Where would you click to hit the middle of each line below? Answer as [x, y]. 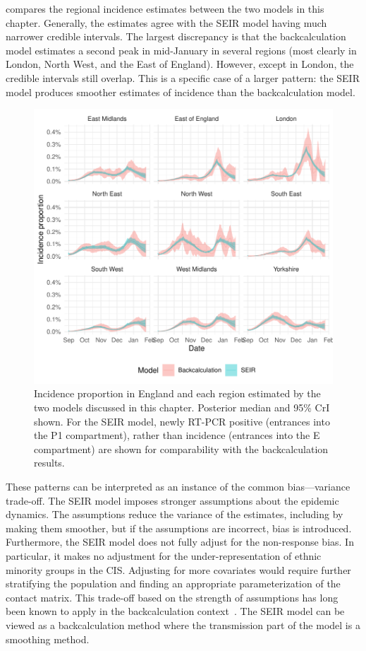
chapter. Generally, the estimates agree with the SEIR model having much [166, 22]
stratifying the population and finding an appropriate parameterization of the [173, 583]
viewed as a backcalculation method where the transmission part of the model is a [183, 624]
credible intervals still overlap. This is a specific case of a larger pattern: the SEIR [183, 77]
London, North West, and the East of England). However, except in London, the [180, 64]
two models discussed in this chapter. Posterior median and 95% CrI [182, 407]
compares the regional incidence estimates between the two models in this [165, 8]
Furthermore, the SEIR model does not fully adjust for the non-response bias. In [180, 542]
